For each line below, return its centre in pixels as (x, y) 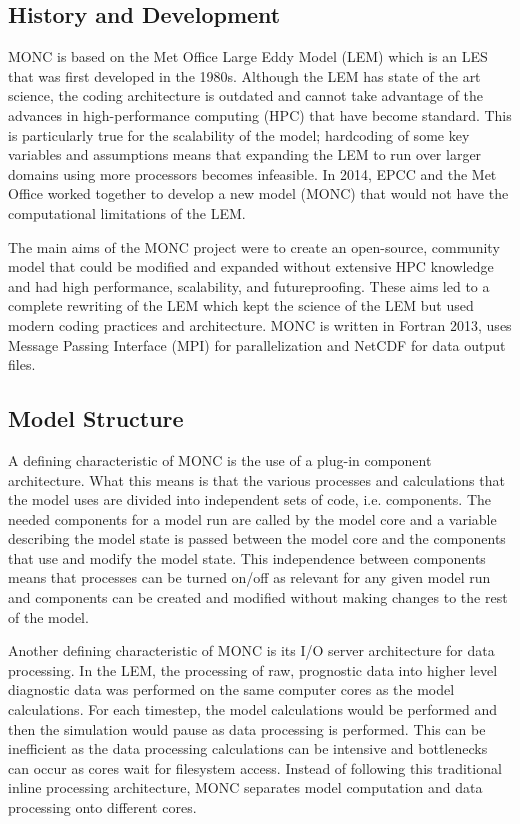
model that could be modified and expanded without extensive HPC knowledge (251, 266)
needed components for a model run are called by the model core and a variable (252, 518)
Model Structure (96, 418)
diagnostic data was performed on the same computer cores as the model (231, 689)
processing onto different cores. (102, 807)
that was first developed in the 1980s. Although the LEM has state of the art (244, 75)
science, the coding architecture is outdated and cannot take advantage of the (246, 95)
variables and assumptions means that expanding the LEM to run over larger (245, 154)
